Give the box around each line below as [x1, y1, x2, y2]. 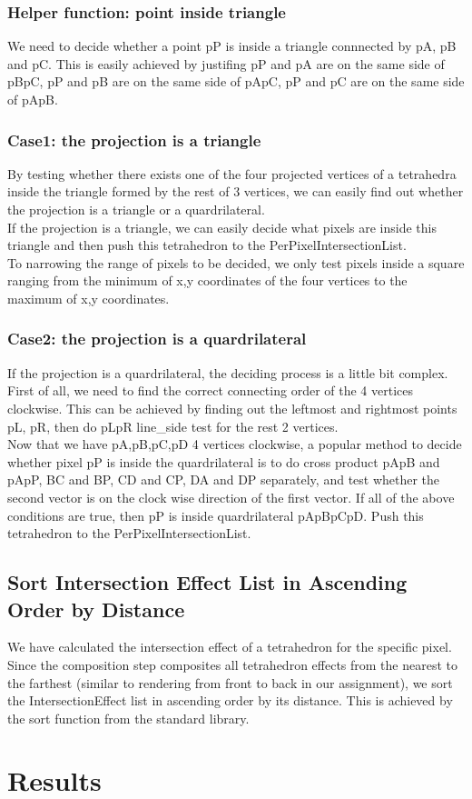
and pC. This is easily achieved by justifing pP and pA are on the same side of [7, 54, 445, 73]
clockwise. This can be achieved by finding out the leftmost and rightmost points [7, 398, 457, 417]
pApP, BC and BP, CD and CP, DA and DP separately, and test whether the [7, 470, 440, 489]
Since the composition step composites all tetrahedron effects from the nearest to [7, 654, 458, 674]
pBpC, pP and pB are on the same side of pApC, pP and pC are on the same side [7, 72, 465, 91]
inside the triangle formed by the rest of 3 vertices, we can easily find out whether [7, 182, 464, 201]
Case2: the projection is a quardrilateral [7, 327, 307, 350]
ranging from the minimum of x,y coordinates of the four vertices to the [7, 271, 408, 290]
